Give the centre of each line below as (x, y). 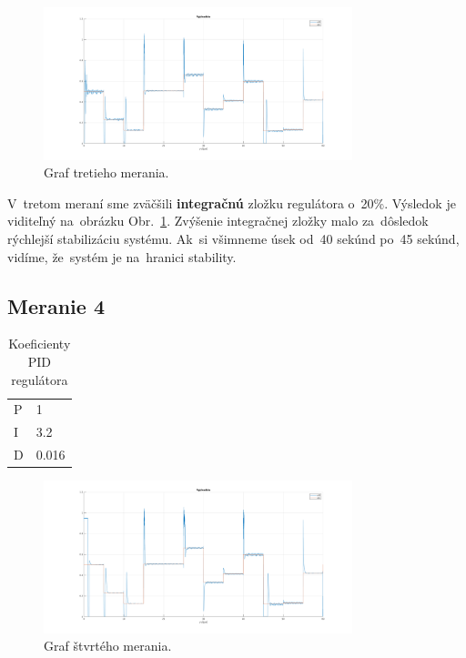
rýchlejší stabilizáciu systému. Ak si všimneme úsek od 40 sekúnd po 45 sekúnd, (233, 238)
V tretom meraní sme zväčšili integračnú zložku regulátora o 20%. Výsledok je (232, 202)
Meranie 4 (56, 305)
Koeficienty (40, 344)
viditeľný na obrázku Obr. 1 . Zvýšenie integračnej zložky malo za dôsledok (218, 221)
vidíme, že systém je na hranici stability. (122, 256)
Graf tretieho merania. (106, 172)
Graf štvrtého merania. (108, 646)
